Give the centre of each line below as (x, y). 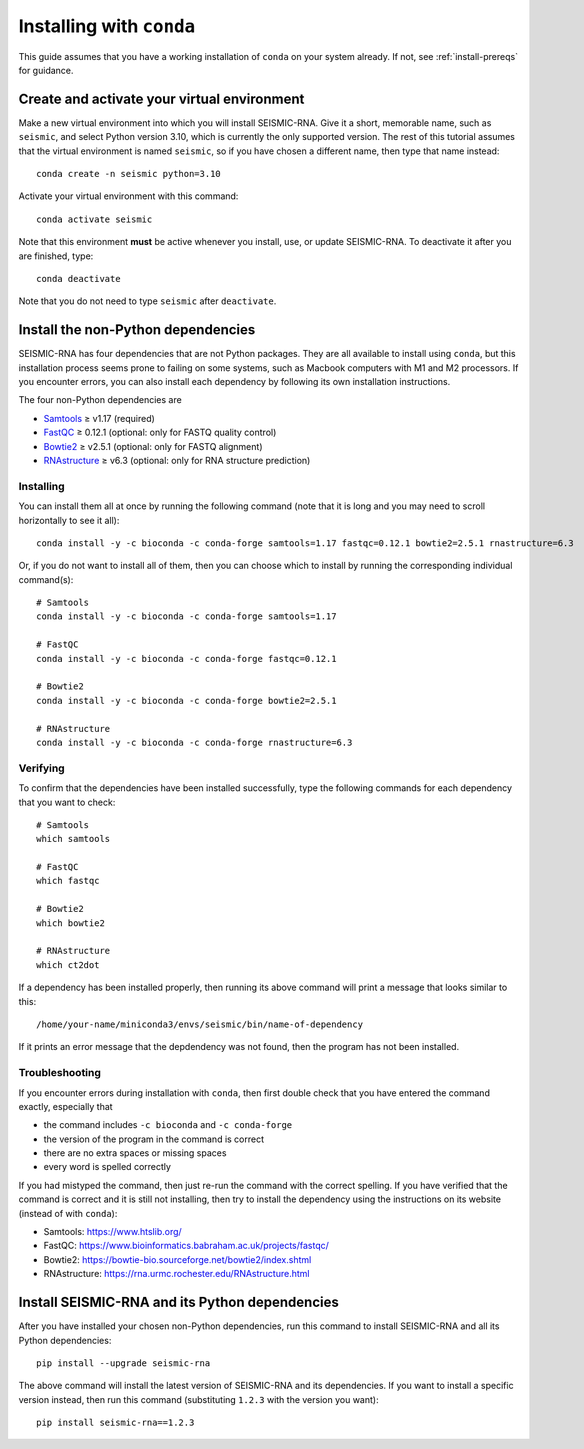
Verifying (41, 768)
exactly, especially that (66, 1106)
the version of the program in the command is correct (154, 1139)
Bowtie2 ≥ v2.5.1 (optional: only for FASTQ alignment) (153, 446)
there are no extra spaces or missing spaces (135, 1153)
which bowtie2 (70, 923)
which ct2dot (68, 964)
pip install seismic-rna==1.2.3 (115, 1423)
